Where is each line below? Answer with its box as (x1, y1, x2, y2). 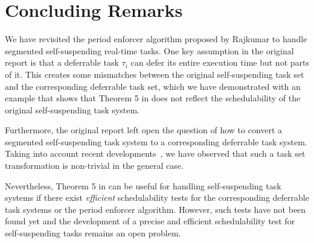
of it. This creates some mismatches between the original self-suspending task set (5, 68, 304, 80)
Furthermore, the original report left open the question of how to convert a (5, 124, 283, 136)
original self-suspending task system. (5, 103, 139, 116)
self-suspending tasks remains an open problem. (5, 227, 181, 239)
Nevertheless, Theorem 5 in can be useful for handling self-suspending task (5, 179, 281, 192)
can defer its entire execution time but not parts (130, 56, 309, 69)
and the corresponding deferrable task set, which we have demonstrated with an (5, 80, 301, 92)
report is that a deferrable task (5, 56, 119, 69)
